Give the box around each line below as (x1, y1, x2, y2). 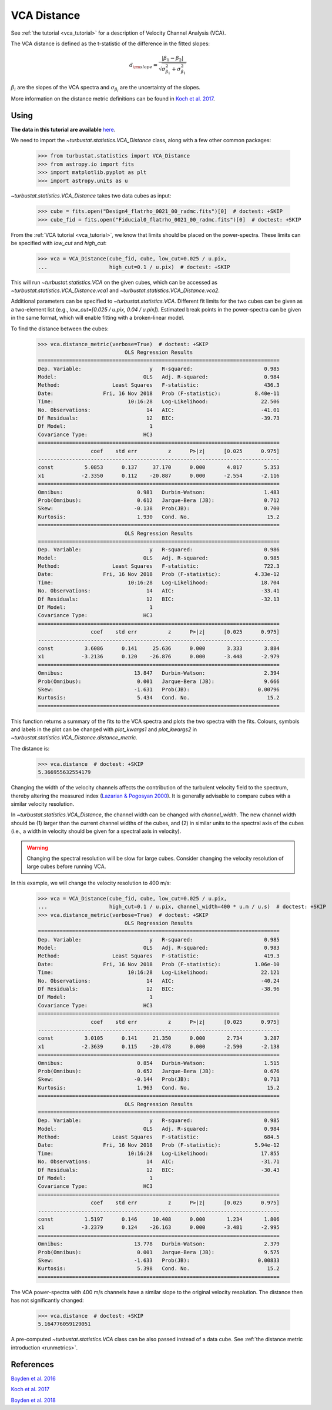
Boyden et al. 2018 (11, 1396, 56, 1404)
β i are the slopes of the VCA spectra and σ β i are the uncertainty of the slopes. (11, 83, 201, 93)
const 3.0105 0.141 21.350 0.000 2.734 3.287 (38, 1035, 280, 1041)
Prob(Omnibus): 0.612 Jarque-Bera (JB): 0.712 (38, 497, 280, 504)
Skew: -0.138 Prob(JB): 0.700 (38, 505, 280, 512)
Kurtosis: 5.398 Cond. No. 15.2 (38, 1265, 280, 1272)
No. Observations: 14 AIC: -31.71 (38, 1158, 280, 1165)
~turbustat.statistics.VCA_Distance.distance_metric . (11, 734, 138, 741)
